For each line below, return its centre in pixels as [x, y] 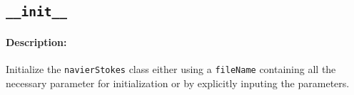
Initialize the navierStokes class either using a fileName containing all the [171, 69]
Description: [36, 41]
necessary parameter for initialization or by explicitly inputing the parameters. [178, 83]
